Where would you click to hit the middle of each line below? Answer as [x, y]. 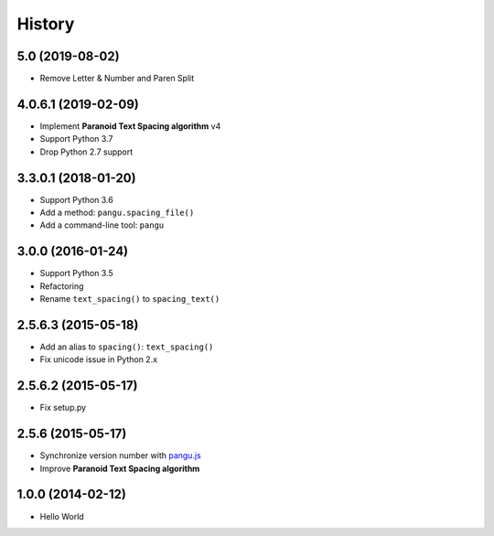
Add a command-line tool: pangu [102, 225]
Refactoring [62, 286]
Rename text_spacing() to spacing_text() [130, 299]
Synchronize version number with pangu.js [120, 456]
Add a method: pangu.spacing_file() [117, 213]
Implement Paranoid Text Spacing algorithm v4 [130, 126]
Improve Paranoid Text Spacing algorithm [120, 468]
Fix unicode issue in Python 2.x [99, 359]
